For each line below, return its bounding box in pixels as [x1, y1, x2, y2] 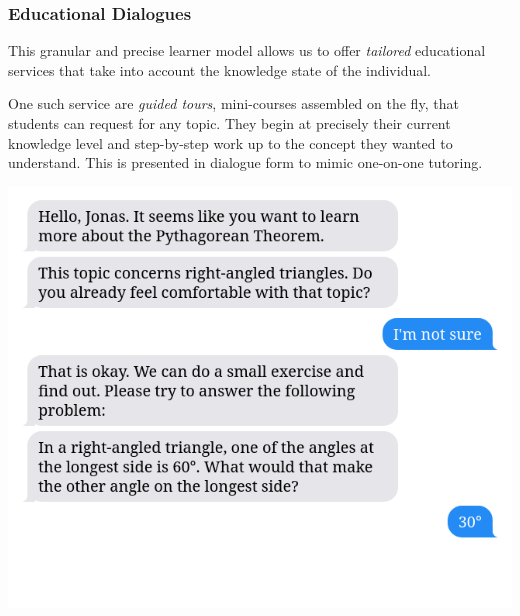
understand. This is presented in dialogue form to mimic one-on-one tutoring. [8, 152, 483, 173]
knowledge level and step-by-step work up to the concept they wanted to [8, 132, 453, 153]
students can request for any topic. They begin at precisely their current [8, 113, 451, 133]
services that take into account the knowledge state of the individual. [8, 59, 431, 80]
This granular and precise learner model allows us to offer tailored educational [8, 40, 486, 61]
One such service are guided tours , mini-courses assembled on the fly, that [8, 93, 459, 114]
